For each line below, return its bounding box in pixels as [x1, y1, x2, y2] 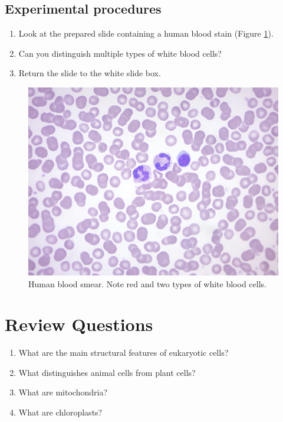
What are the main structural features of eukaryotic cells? [18, 346, 229, 359]
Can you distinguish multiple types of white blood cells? [18, 47, 222, 59]
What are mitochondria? [18, 386, 108, 398]
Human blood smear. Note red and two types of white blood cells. [28, 277, 266, 290]
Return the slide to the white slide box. [18, 67, 161, 79]
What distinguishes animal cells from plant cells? [18, 366, 196, 378]
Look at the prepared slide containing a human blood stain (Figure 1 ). [18, 27, 274, 40]
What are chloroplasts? [18, 406, 103, 418]
